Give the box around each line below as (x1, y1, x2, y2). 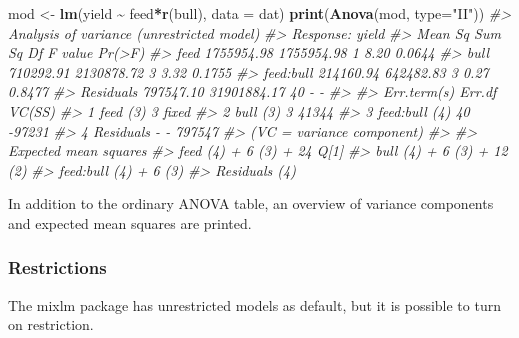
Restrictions (8, 255, 107, 280)
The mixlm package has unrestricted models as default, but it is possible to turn (8, 294, 501, 315)
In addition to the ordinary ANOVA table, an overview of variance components (8, 193, 494, 214)
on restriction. (8, 314, 94, 335)
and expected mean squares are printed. (8, 212, 252, 233)
